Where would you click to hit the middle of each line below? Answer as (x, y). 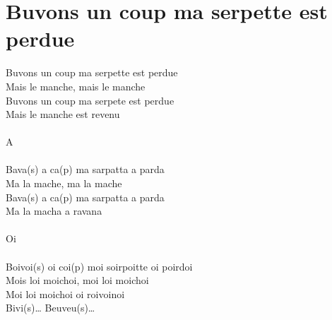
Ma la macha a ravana (54, 211)
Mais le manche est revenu (63, 114)
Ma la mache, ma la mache (64, 183)
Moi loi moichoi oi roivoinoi (65, 294)
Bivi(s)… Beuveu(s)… (51, 308)
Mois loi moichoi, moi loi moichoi (77, 280)
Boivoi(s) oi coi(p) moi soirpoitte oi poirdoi (99, 266)
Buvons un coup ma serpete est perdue (90, 100)
